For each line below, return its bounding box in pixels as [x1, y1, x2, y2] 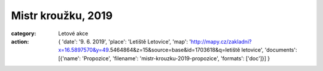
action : [11, 38, 29, 45]
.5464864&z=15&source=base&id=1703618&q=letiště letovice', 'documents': [108, 47, 297, 54]
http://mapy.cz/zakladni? [190, 38, 252, 45]
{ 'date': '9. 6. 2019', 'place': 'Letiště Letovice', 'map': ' [58, 38, 191, 45]
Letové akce [58, 30, 89, 37]
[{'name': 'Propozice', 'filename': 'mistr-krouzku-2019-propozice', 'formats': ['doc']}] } [58, 54, 270, 62]
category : [11, 30, 36, 37]
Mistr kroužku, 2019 [11, 9, 113, 22]
